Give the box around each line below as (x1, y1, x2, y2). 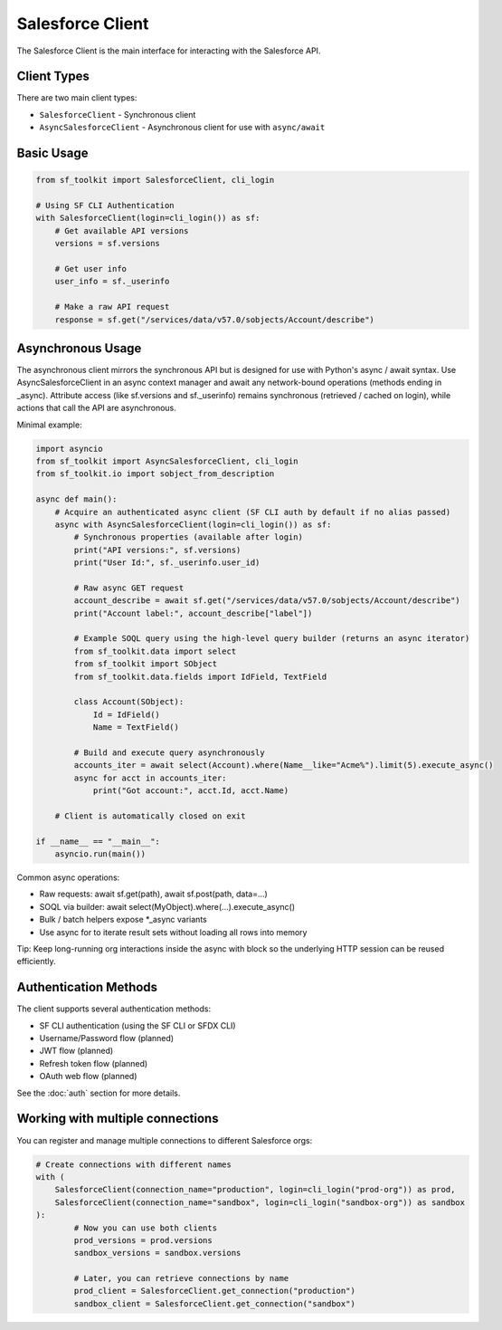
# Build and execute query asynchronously (73, 747, 266, 758)
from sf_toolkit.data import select (73, 646, 237, 656)
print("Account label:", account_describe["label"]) (73, 608, 313, 618)
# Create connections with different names (35, 1159, 232, 1170)
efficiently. (16, 956, 56, 967)
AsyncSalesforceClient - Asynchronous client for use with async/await (39, 122, 326, 133)
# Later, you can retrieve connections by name (73, 1273, 289, 1284)
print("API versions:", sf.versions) (73, 544, 242, 555)
